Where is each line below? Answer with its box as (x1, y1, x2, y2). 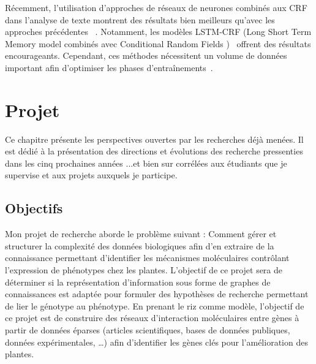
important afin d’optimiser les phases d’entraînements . (5, 61, 213, 74)
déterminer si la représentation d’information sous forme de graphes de (5, 275, 271, 288)
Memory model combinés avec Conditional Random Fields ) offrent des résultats (5, 37, 311, 50)
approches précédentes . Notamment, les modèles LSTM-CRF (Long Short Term (5, 25, 312, 38)
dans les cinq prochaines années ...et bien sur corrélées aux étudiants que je (5, 156, 287, 169)
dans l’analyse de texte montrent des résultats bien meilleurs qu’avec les (5, 13, 275, 26)
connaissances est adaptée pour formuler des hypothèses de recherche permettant (5, 287, 309, 300)
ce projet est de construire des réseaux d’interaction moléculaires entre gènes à (5, 311, 299, 324)
